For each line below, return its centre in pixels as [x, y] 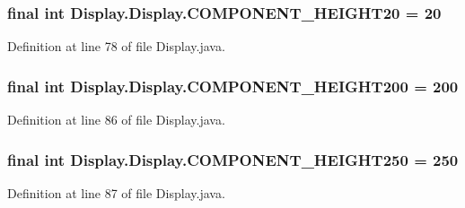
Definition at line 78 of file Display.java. [116, 46]
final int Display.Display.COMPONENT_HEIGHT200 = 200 [233, 86]
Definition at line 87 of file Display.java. [116, 192]
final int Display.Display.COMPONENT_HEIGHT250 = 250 [233, 159]
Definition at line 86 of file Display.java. [116, 120]
